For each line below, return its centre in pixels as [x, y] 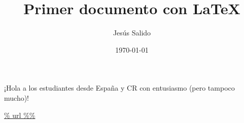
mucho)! [16, 97]
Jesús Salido [132, 33]
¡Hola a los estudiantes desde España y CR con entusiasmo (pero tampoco [119, 88]
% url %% [20, 115]
